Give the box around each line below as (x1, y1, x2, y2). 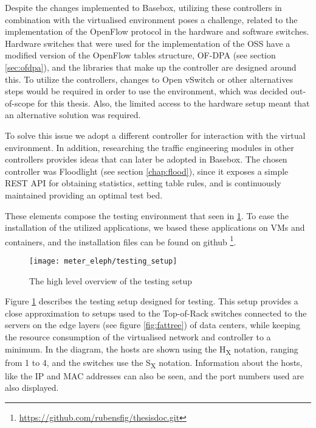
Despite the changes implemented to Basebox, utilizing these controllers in (5, 1, 282, 13)
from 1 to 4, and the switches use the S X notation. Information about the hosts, (5, 356, 303, 370)
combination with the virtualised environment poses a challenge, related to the (5, 13, 298, 26)
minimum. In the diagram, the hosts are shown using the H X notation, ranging (5, 342, 298, 357)
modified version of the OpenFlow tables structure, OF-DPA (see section (5, 49, 276, 61)
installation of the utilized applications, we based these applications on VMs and (5, 221, 305, 234)
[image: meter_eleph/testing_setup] (29, 256, 177, 265)
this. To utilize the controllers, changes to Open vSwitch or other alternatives (5, 72, 294, 85)
